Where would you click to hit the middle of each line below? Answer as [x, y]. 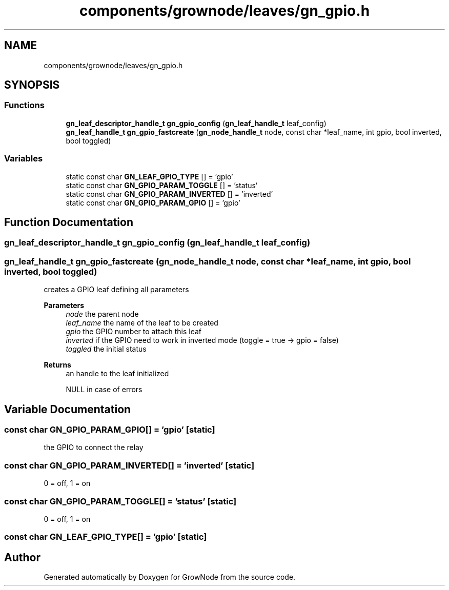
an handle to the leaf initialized [117, 374]
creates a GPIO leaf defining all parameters [116, 290]
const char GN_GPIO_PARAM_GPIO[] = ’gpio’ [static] [110, 430]
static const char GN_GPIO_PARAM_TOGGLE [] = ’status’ [162, 185]
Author [22, 557]
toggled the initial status [106, 349]
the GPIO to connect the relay [94, 447]
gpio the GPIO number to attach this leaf [134, 332]
